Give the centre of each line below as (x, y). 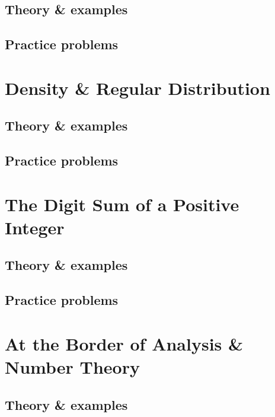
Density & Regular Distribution (137, 87)
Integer (35, 227)
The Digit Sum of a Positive (122, 204)
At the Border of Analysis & (124, 343)
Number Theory (72, 367)
